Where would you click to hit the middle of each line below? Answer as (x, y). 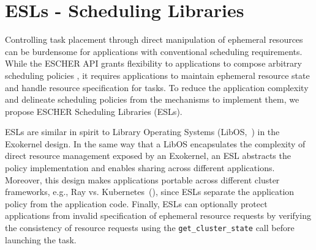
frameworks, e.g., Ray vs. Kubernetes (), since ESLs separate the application (150, 192)
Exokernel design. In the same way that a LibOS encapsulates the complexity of (155, 143)
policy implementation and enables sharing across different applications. (140, 168)
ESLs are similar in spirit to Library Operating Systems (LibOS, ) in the (142, 132)
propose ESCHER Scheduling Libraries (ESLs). (94, 111)
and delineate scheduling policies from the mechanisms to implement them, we (152, 99)
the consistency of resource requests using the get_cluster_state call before (150, 228)
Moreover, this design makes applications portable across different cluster (142, 179)
